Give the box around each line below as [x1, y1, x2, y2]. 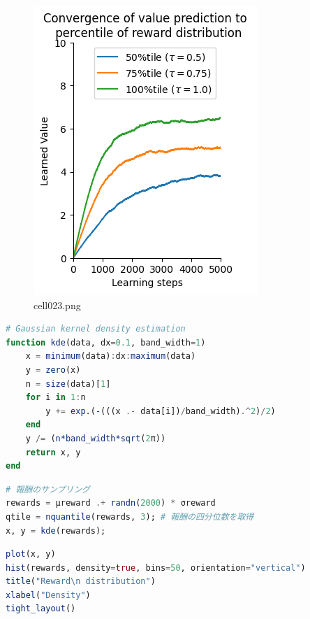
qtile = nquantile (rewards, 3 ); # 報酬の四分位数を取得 [6, 511, 254, 522]
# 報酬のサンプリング [6, 484, 90, 495]
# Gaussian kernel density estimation [6, 324, 186, 334]
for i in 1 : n [25, 392, 86, 403]
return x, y [25, 447, 81, 457]
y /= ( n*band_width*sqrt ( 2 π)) [25, 433, 166, 443]
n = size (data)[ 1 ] [25, 378, 111, 389]
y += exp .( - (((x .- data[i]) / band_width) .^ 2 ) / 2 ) [45, 406, 276, 416]
